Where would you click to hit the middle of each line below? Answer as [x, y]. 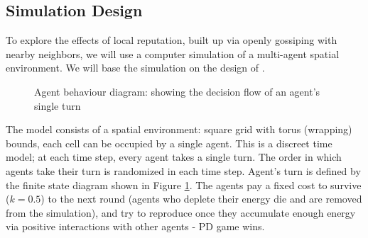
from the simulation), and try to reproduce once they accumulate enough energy [181, 212]
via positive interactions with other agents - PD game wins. [135, 226]
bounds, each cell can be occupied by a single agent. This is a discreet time [169, 143]
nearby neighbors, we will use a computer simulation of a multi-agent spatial [173, 53]
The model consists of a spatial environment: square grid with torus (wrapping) [179, 129]
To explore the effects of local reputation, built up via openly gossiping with [172, 40]
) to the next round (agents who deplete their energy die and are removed [201, 199]
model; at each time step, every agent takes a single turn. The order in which [174, 157]
